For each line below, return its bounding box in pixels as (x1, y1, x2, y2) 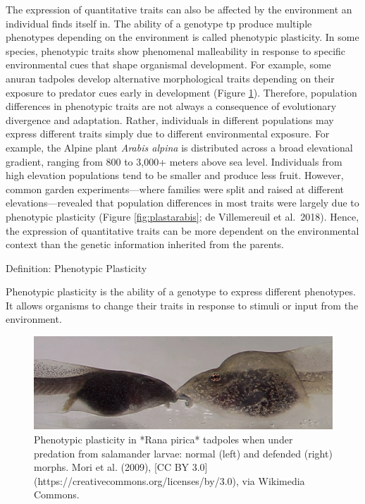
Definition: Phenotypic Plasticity (6, 260, 147, 275)
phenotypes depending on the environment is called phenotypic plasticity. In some (6, 30, 359, 44)
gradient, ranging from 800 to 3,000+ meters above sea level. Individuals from (6, 154, 342, 168)
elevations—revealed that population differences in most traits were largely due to (6, 195, 359, 210)
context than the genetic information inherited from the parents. (6, 237, 284, 252)
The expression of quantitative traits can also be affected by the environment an (6, 2, 352, 16)
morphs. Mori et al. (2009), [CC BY (34, 460, 190, 474)
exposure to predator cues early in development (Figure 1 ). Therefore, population (6, 85, 357, 99)
